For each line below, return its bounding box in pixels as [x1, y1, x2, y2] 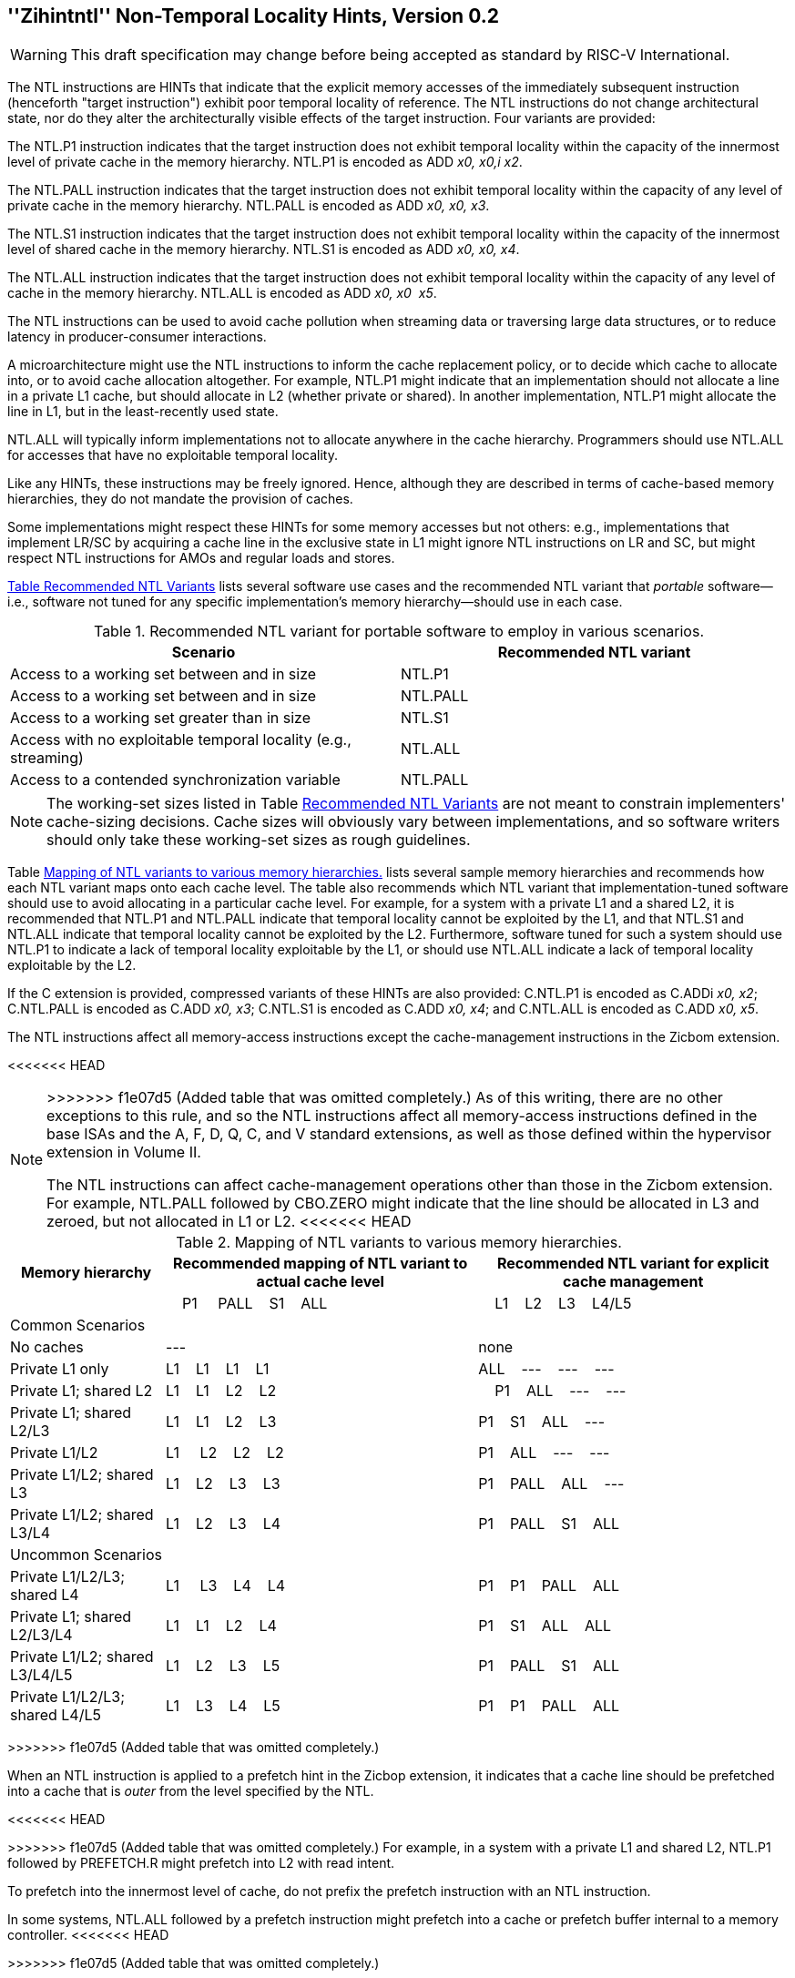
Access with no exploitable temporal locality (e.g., [10, 730, 352, 749]
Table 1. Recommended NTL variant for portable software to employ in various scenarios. [93, 622, 705, 641]
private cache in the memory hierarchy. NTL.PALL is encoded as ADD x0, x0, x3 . [7, 198, 490, 214]
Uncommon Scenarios [10, 1545, 162, 1565]
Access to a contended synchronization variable [10, 770, 341, 790]
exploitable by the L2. [7, 957, 137, 974]
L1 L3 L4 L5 [166, 1697, 280, 1716]
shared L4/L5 [10, 1706, 101, 1725]
